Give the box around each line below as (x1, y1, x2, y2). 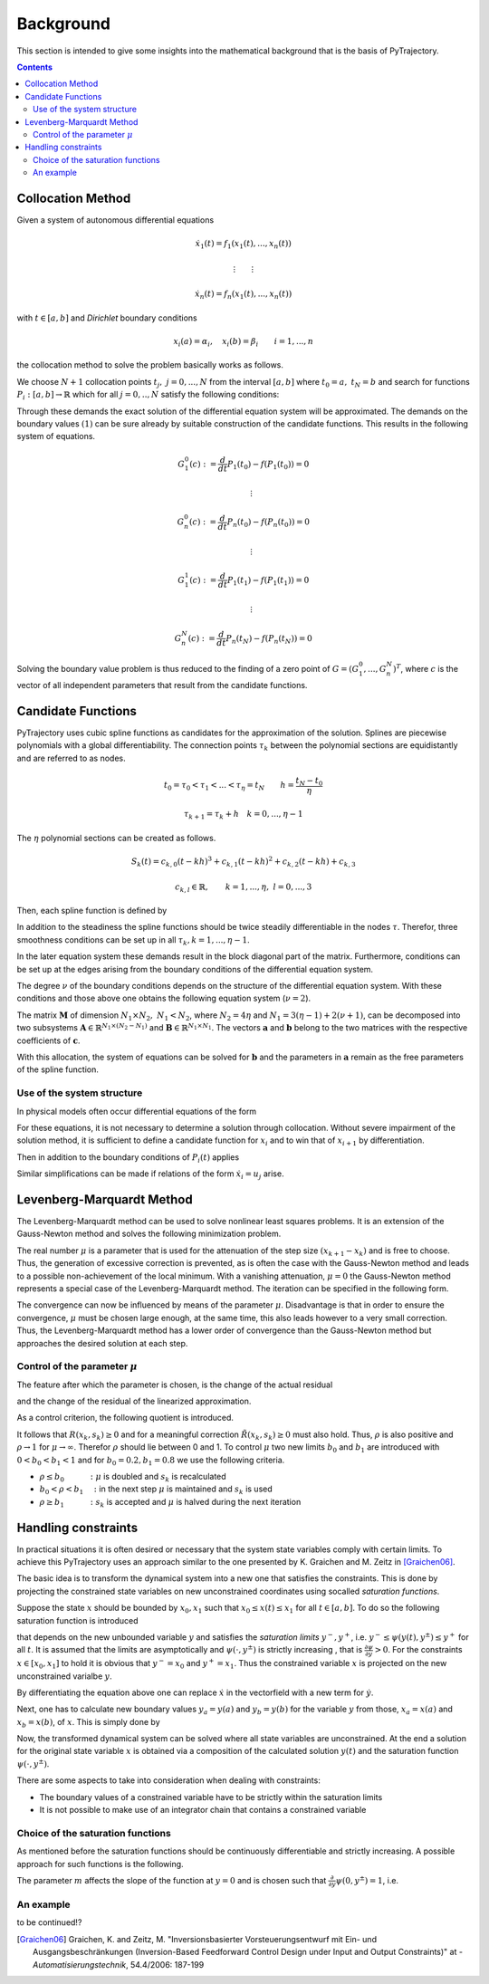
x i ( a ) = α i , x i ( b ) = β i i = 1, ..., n (173, 336, 314, 349)
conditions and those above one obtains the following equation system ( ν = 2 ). (16, 992, 312, 1004)
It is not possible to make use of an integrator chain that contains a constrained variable (39, 1805, 367, 1816)
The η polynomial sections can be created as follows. (16, 832, 216, 843)
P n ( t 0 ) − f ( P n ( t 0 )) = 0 (226, 517, 310, 529)
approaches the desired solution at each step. (16, 1337, 188, 1348)
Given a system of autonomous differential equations (16, 214, 215, 225)
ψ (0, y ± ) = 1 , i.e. (335, 1874, 398, 1885)
